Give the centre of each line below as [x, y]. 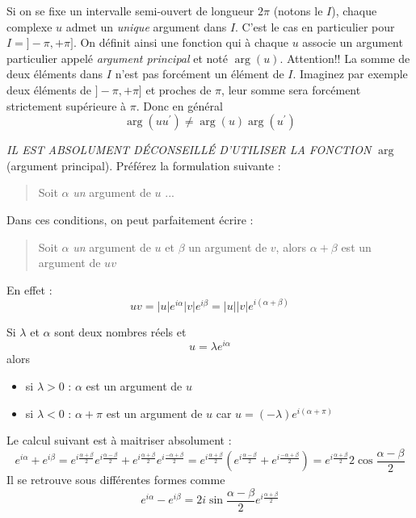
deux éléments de [49, 89]
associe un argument [353, 42]
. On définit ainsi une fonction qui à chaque [181, 42]
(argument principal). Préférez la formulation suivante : [144, 165]
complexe [29, 26]
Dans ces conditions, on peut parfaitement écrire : [130, 219]
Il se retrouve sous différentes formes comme [116, 480]
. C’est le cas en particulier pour [315, 26]
